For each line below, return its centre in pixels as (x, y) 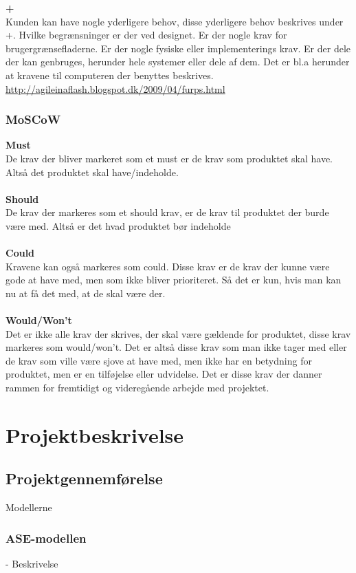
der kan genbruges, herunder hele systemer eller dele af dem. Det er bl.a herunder (178, 62)
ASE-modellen (46, 538)
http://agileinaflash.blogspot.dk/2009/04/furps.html (115, 88)
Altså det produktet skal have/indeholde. (92, 172)
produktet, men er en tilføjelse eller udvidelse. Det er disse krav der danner (164, 374)
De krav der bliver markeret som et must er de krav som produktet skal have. (169, 158)
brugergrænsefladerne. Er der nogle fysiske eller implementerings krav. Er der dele (178, 48)
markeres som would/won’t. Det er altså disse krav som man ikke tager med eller (176, 347)
